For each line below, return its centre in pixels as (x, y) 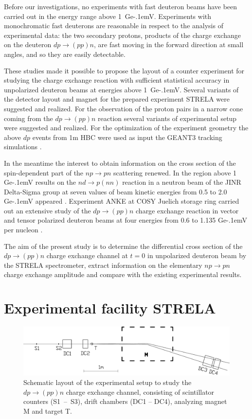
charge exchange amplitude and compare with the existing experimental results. (123, 274)
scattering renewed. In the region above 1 (175, 172)
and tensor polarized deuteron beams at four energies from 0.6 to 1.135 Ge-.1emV (126, 220)
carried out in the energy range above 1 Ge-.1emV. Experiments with (108, 16)
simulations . (23, 147)
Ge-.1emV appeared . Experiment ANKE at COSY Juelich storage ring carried (122, 201)
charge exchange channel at (87, 255)
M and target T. (48, 410)
